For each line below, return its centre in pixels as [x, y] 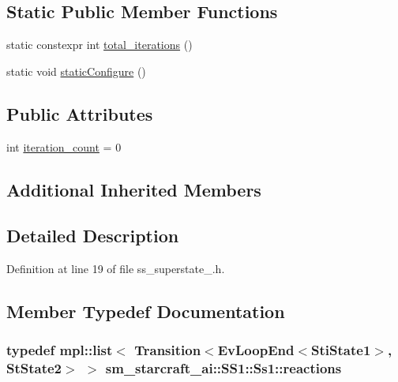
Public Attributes [80, 113]
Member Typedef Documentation [146, 311]
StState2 [34, 368]
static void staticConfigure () [76, 71]
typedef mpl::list [60, 350]
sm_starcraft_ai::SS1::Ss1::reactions [223, 368]
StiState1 [341, 350]
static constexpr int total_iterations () [99, 45]
